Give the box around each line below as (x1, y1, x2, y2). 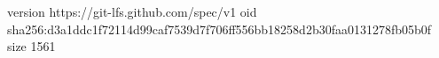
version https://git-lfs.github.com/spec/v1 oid (7, 3, 257, 20)
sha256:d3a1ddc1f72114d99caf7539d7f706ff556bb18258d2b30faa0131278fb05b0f (7, 19, 432, 38)
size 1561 (7, 37, 56, 55)
